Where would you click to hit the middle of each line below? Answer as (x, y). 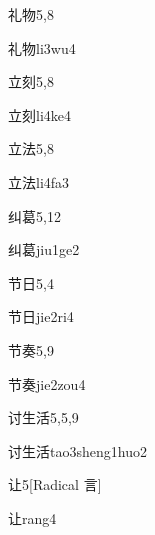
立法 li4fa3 (39, 181)
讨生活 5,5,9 (43, 417)
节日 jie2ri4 (41, 316)
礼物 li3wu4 (42, 47)
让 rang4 (32, 517)
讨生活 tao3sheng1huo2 (77, 450)
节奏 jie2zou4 (47, 383)
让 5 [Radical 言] (55, 484)
